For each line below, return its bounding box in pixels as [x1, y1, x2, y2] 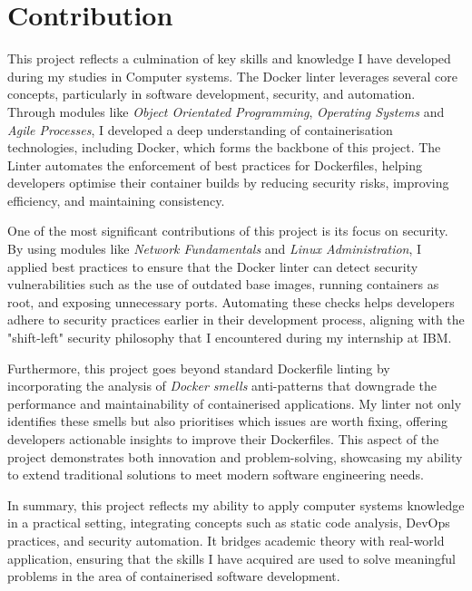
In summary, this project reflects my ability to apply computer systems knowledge [7, 495, 465, 514]
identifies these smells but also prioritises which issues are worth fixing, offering [7, 412, 448, 431]
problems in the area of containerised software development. [7, 567, 340, 586]
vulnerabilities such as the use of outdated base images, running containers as [7, 275, 439, 294]
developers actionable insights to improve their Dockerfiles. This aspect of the [7, 430, 439, 448]
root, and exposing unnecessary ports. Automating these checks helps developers [7, 292, 455, 311]
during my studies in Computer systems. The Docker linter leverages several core [7, 66, 457, 85]
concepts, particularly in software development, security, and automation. [7, 84, 416, 103]
